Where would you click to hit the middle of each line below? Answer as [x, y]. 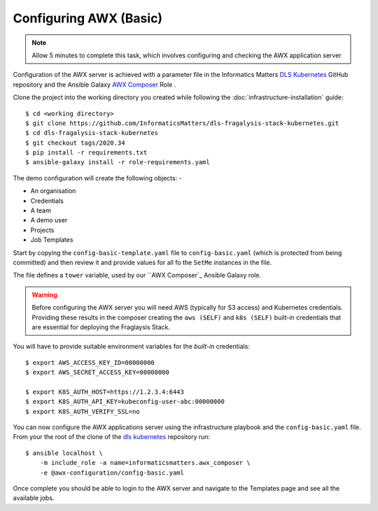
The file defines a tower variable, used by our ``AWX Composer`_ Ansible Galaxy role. [137, 275]
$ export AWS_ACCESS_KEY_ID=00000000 [90, 362]
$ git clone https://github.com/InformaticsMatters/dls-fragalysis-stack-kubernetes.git [182, 123]
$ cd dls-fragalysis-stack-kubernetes [92, 133]
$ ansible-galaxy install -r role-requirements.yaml [118, 162]
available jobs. [34, 498]
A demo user [49, 220]
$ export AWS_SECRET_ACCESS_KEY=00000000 [97, 373]
